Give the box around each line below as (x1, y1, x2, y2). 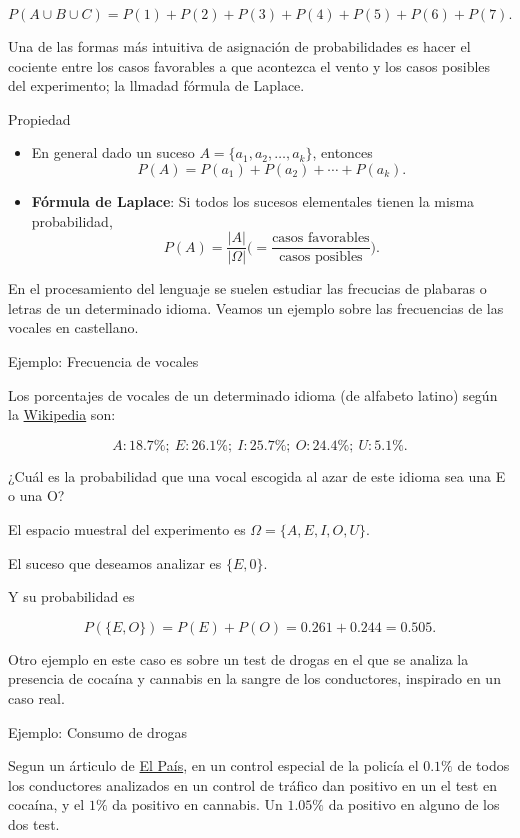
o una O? (8, 485, 65, 506)
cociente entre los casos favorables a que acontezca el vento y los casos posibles (8, 55, 491, 76)
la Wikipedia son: (8, 404, 116, 425)
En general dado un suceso (31, 142, 195, 163)
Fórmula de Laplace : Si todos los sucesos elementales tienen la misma (31, 190, 475, 211)
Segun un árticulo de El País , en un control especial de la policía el (8, 755, 419, 776)
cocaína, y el (8, 794, 85, 815)
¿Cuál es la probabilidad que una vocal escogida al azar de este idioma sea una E (8, 465, 506, 486)
